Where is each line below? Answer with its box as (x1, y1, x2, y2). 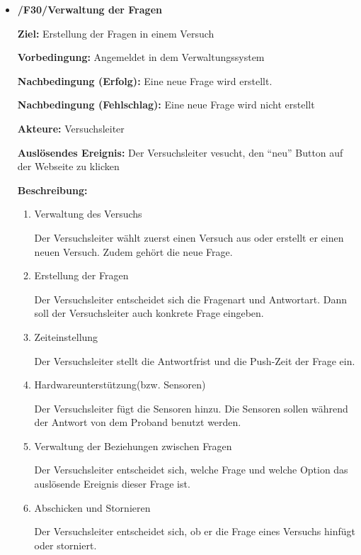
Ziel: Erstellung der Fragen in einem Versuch (17, 26, 214, 40)
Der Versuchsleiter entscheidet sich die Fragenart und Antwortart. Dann (34, 291, 347, 306)
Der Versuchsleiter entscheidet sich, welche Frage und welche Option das (34, 462, 348, 477)
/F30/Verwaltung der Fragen (17, 2, 162, 16)
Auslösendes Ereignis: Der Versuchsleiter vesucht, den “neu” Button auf (17, 145, 343, 159)
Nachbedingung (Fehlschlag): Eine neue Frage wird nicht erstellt (17, 97, 315, 112)
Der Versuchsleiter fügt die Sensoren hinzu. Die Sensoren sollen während (34, 400, 348, 415)
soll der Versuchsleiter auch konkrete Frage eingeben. (34, 305, 264, 320)
